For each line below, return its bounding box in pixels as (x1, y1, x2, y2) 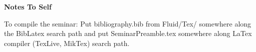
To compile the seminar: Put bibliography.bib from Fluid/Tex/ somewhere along (4, 18, 251, 28)
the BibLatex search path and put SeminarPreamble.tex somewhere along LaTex (4, 28, 252, 38)
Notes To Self (4, 1, 52, 11)
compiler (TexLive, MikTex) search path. (4, 37, 130, 48)
